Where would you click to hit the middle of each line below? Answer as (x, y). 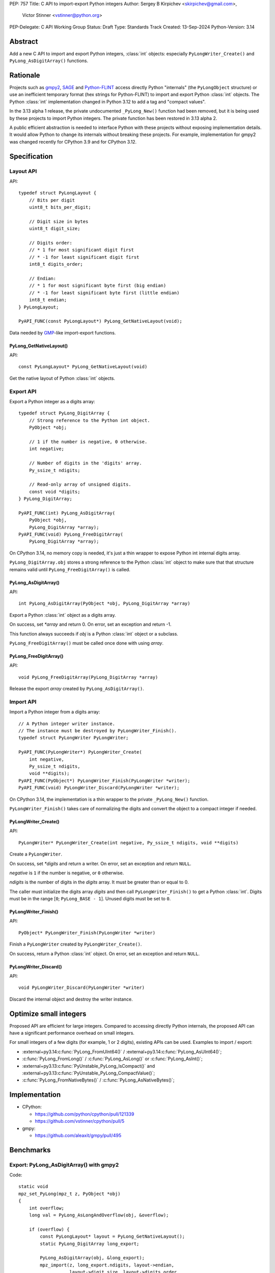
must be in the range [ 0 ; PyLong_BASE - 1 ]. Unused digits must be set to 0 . (90, 899)
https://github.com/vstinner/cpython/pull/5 (80, 1121)
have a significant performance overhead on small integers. (72, 1033)
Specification (31, 156)
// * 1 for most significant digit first (81, 250)
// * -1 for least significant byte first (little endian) (104, 293)
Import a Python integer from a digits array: (55, 712)
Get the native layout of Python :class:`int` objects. (62, 378)
